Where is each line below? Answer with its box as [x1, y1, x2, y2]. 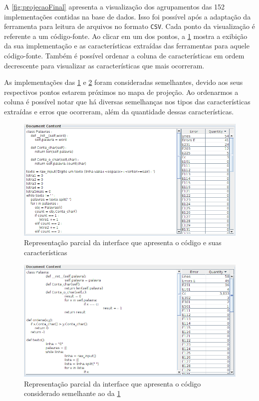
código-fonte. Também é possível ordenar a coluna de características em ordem [4, 50, 245, 61]
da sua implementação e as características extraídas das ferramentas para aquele [4, 40, 250, 51]
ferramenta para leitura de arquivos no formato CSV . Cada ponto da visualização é [4, 21, 255, 31]
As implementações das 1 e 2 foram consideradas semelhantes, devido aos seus [4, 77, 243, 87]
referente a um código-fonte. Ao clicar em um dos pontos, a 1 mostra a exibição [4, 30, 248, 41]
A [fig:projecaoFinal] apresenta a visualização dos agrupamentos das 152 [4, 1, 225, 11]
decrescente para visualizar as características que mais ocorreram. [4, 60, 205, 70]
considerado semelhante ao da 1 [24, 388, 121, 399]
